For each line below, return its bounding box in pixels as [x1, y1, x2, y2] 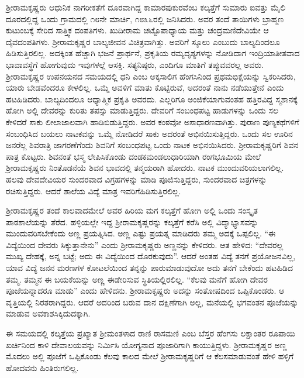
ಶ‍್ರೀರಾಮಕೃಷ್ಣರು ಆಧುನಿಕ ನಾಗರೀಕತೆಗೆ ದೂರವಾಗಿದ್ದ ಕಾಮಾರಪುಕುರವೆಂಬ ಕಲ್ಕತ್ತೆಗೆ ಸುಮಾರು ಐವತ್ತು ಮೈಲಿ [6, 1, 286, 13]
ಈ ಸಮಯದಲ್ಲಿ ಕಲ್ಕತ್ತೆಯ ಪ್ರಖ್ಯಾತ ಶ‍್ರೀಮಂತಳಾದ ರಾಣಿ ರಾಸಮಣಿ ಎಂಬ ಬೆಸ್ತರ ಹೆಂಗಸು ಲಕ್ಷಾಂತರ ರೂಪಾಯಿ [6, 327, 295, 339]
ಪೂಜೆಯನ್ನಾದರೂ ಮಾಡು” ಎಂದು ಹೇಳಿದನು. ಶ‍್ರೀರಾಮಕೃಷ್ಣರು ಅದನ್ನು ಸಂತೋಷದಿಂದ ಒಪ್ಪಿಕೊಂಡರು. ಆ [6, 284, 285, 297]
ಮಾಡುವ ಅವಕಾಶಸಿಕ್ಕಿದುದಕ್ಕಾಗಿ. [6, 307, 91, 319]
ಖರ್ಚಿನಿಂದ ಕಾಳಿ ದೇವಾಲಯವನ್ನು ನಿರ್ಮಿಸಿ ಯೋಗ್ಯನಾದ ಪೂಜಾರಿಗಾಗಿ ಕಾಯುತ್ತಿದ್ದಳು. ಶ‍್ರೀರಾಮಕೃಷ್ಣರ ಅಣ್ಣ [6, 338, 287, 350]
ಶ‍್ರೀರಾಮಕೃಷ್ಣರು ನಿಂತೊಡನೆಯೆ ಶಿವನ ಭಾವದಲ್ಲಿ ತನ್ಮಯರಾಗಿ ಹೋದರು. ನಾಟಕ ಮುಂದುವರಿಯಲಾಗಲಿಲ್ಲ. [6, 161, 284, 174]
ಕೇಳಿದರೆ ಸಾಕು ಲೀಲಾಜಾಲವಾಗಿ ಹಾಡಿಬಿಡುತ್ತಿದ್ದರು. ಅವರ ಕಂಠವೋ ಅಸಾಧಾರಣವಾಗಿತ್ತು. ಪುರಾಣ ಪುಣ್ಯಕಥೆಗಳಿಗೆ [6, 115, 299, 128]
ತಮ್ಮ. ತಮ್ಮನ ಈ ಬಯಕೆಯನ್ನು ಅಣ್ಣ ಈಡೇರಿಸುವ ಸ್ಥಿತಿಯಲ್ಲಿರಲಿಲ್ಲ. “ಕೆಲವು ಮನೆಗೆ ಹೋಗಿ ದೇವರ [6, 273, 268, 285]
